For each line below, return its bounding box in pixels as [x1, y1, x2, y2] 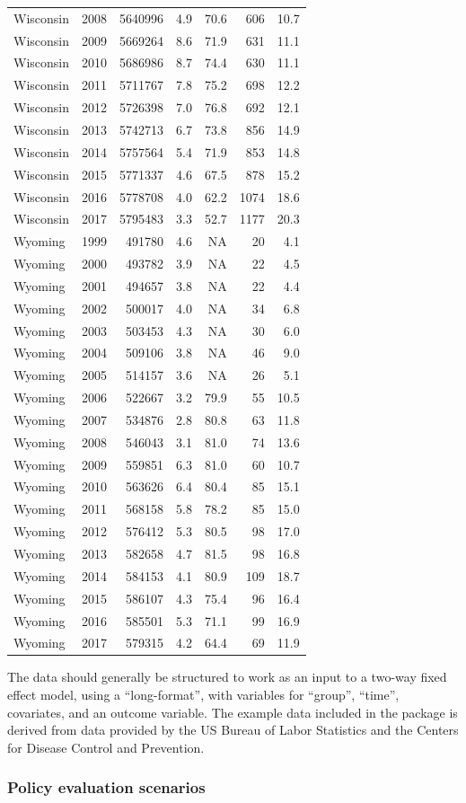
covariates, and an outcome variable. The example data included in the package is [7, 702, 458, 721]
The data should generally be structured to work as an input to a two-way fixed [7, 667, 447, 686]
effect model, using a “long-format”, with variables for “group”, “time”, [7, 685, 400, 704]
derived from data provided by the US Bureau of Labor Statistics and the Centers [7, 720, 459, 739]
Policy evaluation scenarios [7, 776, 206, 799]
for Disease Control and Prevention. [7, 737, 205, 756]
